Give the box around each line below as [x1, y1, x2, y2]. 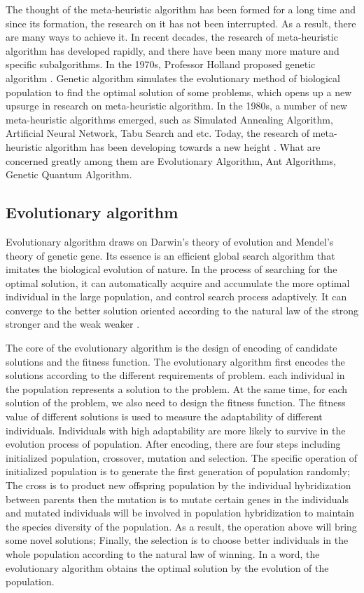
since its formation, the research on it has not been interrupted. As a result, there [6, 15, 356, 30]
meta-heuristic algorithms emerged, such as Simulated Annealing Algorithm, [6, 112, 333, 126]
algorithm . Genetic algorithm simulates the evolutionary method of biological [6, 70, 340, 85]
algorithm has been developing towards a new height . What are [45, 139, 321, 154]
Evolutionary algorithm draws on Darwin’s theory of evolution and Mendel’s [6, 234, 334, 248]
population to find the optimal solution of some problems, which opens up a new [6, 84, 352, 99]
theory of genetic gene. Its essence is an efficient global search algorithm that [6, 248, 335, 262]
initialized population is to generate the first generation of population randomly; [6, 464, 350, 479]
